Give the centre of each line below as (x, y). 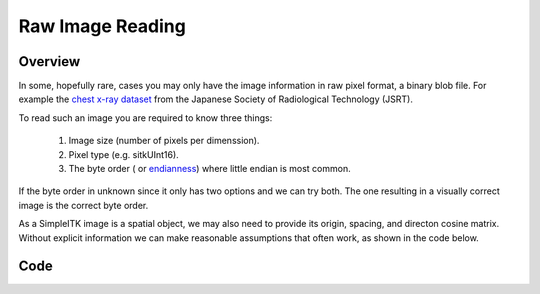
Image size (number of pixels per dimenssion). (164, 141)
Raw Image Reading (102, 26)
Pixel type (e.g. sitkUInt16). (123, 154)
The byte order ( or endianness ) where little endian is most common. (209, 169)
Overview (49, 61)
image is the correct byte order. (83, 205)
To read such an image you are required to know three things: (145, 117)
